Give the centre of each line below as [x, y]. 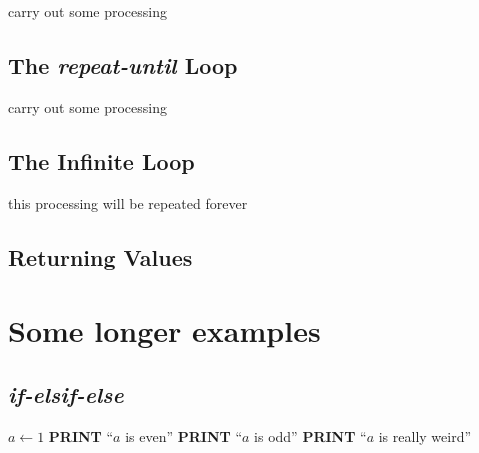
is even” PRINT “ [183, 435]
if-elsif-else [66, 393]
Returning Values [100, 256]
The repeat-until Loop [123, 64]
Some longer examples [164, 330]
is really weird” [425, 435]
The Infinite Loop [101, 160]
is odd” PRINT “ [310, 435]
